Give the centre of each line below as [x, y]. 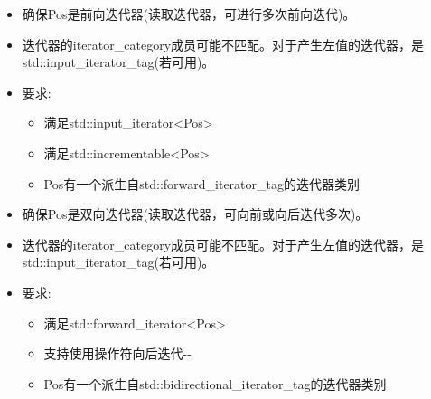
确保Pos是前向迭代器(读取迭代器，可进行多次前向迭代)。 [189, 14]
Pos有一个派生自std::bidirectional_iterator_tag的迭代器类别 [215, 383]
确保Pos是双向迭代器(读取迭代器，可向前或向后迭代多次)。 [195, 214]
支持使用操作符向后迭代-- [117, 353]
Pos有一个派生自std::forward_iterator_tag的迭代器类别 [201, 183]
